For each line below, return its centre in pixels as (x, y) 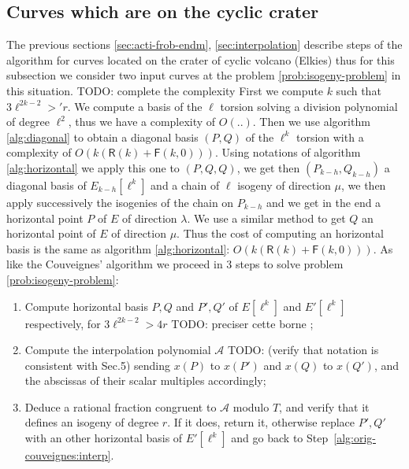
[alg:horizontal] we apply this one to (93, 167)
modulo (251, 406)
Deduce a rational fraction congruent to (121, 406)
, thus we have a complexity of (142, 122)
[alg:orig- (355, 438)
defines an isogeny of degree (92, 422)
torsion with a (330, 137)
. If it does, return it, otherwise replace (261, 422)
